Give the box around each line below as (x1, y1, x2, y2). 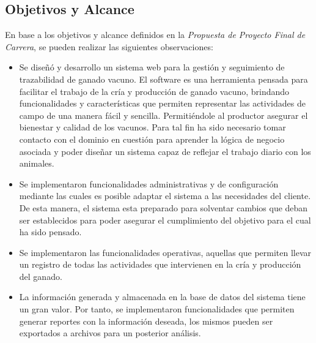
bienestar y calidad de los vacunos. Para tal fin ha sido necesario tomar (19, 121, 286, 134)
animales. (19, 157, 54, 170)
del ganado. (19, 269, 62, 282)
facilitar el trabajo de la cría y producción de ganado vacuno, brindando (19, 85, 290, 97)
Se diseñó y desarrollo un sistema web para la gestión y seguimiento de (19, 61, 285, 73)
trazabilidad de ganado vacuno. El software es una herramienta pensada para (19, 72, 308, 85)
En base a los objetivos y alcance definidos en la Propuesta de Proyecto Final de (5, 28, 306, 41)
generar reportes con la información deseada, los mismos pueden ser (19, 314, 273, 327)
